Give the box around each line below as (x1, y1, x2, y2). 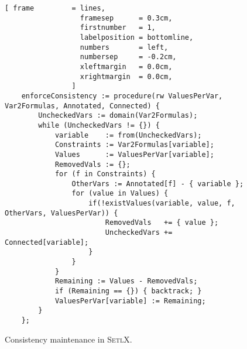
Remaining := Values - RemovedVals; (54, 277, 198, 286)
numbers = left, (80, 43, 169, 52)
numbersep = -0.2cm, (80, 53, 177, 61)
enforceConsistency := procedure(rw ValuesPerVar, (21, 91, 223, 100)
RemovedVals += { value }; (105, 218, 219, 227)
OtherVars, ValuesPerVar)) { (5, 208, 118, 217)
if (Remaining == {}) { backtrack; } (54, 287, 202, 296)
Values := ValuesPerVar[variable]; (54, 150, 214, 159)
